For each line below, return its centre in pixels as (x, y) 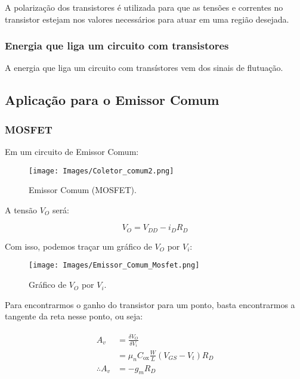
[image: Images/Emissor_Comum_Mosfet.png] (114, 265)
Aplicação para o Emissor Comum (112, 100)
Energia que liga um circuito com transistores (117, 46)
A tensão (21, 209)
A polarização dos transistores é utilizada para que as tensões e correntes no (144, 7)
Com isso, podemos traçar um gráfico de (78, 246)
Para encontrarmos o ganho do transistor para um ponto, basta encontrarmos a (150, 304)
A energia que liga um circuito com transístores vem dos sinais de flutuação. (144, 68)
